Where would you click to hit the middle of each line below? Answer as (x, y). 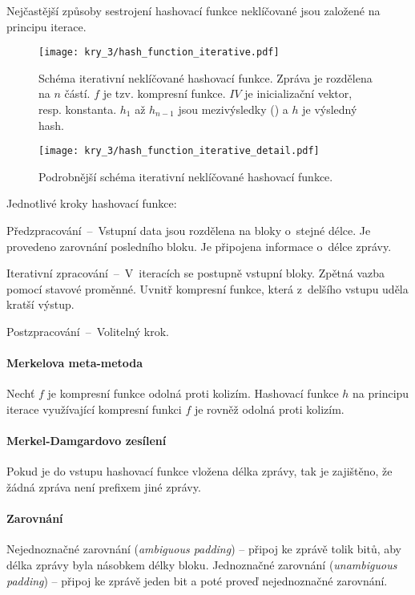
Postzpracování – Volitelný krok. (88, 332)
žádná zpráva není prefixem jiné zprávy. (104, 487)
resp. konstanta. (78, 109)
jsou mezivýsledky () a (233, 109)
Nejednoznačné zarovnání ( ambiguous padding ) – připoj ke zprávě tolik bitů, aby (204, 549)
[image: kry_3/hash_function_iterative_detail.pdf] (179, 151)
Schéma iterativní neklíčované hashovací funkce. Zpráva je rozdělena (205, 77)
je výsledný (330, 109)
